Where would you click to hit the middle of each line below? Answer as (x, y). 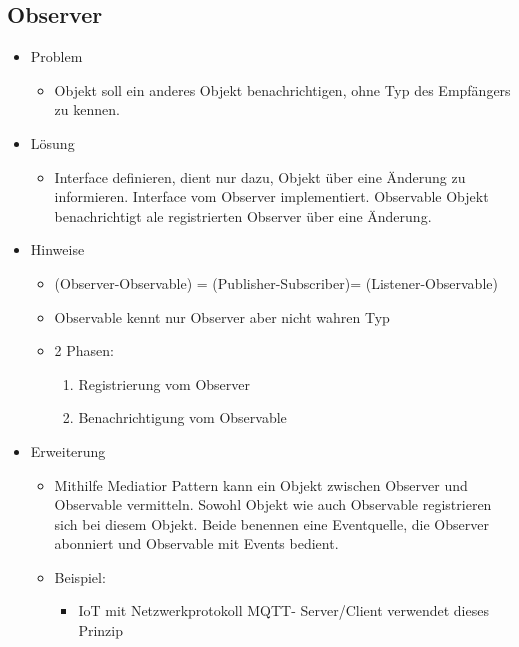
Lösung (52, 142)
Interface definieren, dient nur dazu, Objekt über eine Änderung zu (260, 176)
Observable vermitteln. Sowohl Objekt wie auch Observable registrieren (273, 504)
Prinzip (100, 630)
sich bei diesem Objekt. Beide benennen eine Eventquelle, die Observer (271, 523)
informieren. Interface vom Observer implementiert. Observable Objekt (271, 196)
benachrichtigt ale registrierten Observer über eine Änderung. (243, 215)
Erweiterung (68, 450)
